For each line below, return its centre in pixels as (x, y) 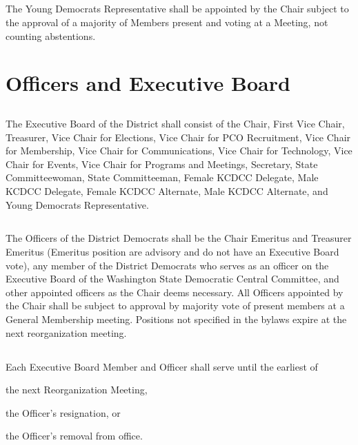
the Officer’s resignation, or (63, 412)
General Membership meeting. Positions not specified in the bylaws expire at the (176, 319)
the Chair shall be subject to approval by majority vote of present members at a (175, 306)
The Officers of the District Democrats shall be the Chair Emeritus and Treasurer (179, 238)
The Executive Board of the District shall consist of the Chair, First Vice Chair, (175, 123)
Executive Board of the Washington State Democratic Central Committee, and (172, 279)
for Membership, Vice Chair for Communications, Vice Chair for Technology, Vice (179, 151)
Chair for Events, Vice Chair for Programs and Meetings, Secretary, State (162, 164)
